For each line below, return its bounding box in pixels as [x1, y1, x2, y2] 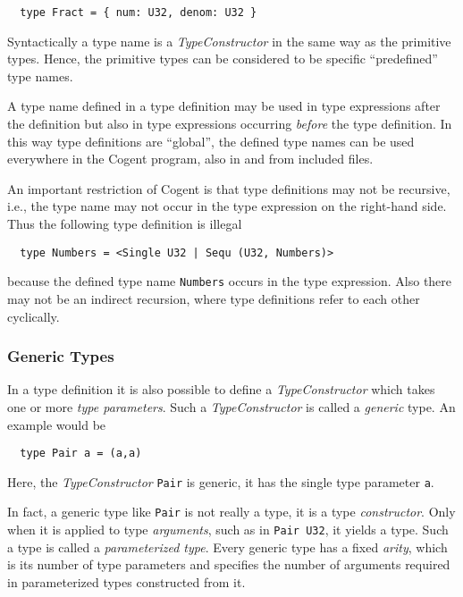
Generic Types [7, 345, 114, 367]
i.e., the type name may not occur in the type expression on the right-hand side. [7, 197, 447, 215]
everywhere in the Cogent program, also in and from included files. [7, 149, 374, 168]
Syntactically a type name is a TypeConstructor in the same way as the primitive [7, 31, 451, 50]
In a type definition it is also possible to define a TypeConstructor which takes [7, 380, 435, 399]
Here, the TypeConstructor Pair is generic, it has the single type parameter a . [7, 472, 434, 491]
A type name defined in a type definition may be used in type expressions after [7, 97, 441, 115]
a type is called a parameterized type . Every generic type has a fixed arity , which [7, 537, 448, 556]
